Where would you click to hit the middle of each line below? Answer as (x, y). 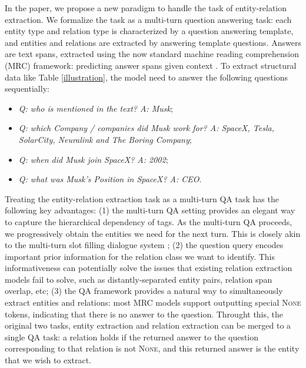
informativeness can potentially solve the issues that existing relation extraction (149, 268)
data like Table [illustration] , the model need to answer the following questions (147, 77)
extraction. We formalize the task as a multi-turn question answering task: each (148, 19)
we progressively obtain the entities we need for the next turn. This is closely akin (153, 233)
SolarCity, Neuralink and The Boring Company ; (105, 139)
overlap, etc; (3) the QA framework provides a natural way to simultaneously (144, 291)
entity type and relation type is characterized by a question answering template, (149, 31)
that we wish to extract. (48, 360)
